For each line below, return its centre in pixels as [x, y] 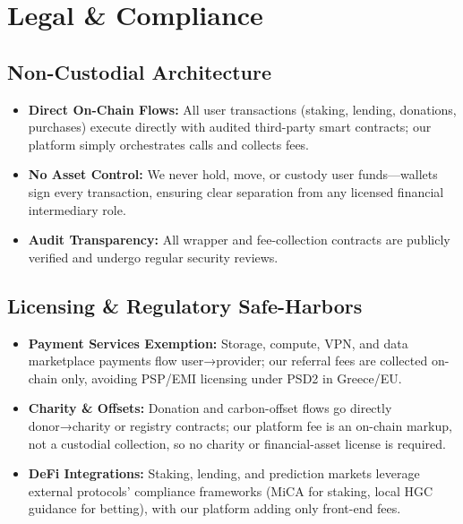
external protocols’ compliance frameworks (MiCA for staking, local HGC [231, 490]
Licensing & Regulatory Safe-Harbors [185, 305]
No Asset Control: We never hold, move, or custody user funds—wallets [233, 174]
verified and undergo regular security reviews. [153, 257]
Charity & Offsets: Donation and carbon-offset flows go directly [210, 408]
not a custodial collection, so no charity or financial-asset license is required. [237, 443]
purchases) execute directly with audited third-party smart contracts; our [230, 127]
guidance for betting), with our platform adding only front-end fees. [214, 508]
